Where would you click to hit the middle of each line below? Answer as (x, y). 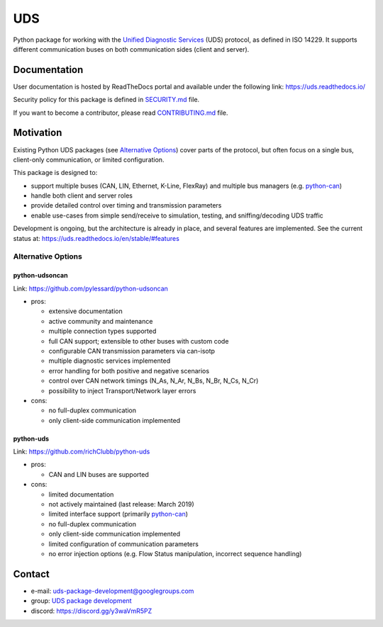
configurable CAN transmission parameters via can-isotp (132, 351)
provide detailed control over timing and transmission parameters (126, 205)
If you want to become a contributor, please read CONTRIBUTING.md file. (121, 113)
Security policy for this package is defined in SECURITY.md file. (106, 100)
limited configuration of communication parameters (123, 544)
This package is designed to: (55, 173)
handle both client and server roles (82, 196)
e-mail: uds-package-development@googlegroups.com (112, 591)
